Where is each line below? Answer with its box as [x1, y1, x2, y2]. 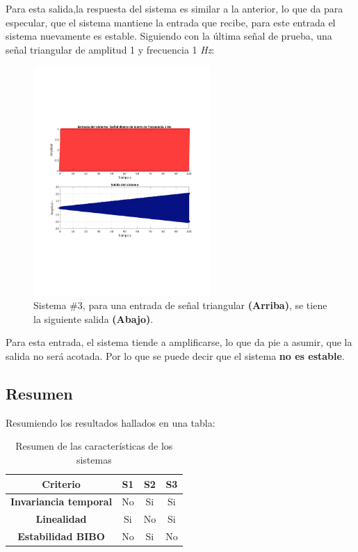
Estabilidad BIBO [17, 529, 105, 544]
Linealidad [35, 512, 87, 526]
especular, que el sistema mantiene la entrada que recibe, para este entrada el [6, 15, 336, 29]
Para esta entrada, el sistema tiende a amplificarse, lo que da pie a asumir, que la [6, 335, 352, 349]
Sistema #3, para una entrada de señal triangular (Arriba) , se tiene [33, 298, 327, 313]
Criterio [42, 476, 81, 491]
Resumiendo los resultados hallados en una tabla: [6, 415, 215, 429]
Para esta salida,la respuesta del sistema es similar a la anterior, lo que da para [6, 1, 343, 15]
